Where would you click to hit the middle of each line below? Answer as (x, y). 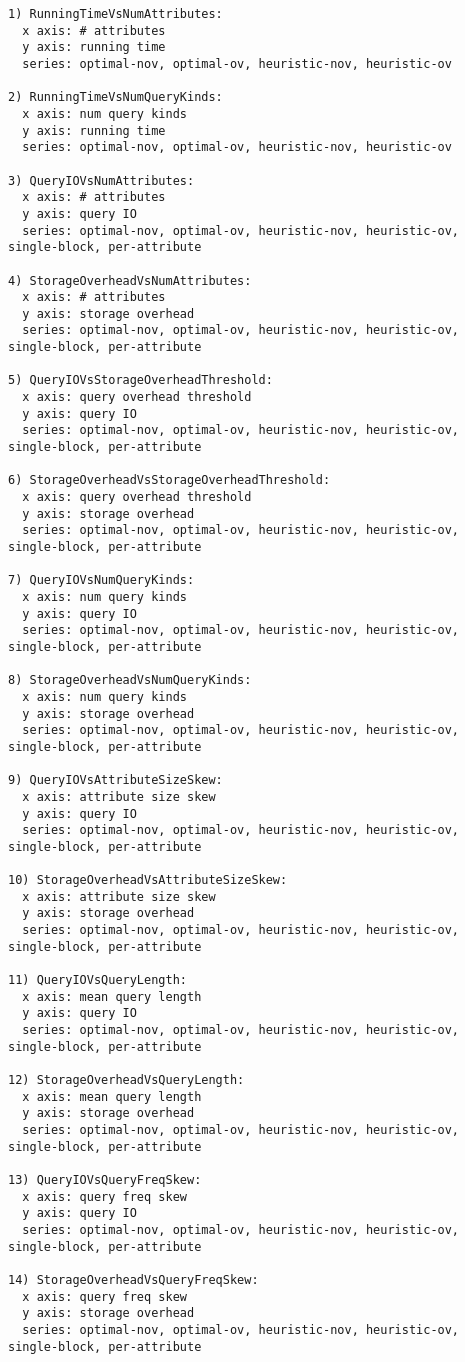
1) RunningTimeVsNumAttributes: (115, 14)
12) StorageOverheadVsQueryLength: (126, 1080)
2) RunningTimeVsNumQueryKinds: (115, 97)
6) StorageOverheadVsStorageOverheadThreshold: (169, 480)
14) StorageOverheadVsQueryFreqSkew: (133, 1279)
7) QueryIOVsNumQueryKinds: (101, 580)
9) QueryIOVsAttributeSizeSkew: (115, 780)
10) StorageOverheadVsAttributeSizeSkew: (148, 880)
